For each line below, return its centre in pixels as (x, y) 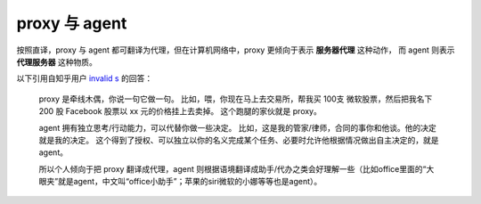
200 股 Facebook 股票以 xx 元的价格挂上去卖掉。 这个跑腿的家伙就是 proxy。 (180, 111)
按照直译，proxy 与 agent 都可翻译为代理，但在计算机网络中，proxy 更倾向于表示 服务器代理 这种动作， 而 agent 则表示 (236, 50)
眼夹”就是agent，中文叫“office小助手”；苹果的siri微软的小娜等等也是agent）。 (180, 182)
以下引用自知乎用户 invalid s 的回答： (85, 78)
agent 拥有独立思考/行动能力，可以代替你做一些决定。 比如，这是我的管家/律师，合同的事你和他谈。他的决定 (237, 127)
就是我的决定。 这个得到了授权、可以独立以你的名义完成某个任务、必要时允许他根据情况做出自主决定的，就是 (239, 140)
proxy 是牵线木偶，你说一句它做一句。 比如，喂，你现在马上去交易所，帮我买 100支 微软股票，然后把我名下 (236, 99)
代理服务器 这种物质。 (57, 61)
